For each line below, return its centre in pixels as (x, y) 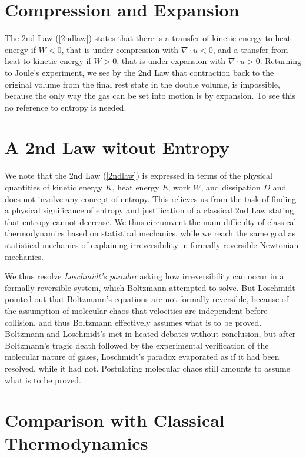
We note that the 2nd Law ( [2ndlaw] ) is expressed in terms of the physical (139, 175)
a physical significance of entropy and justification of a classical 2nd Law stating (149, 210)
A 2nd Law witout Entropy (117, 147)
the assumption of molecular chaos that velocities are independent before (136, 310)
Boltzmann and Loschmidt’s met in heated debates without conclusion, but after (150, 334)
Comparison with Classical (115, 420)
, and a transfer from (250, 49)
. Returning (280, 61)
